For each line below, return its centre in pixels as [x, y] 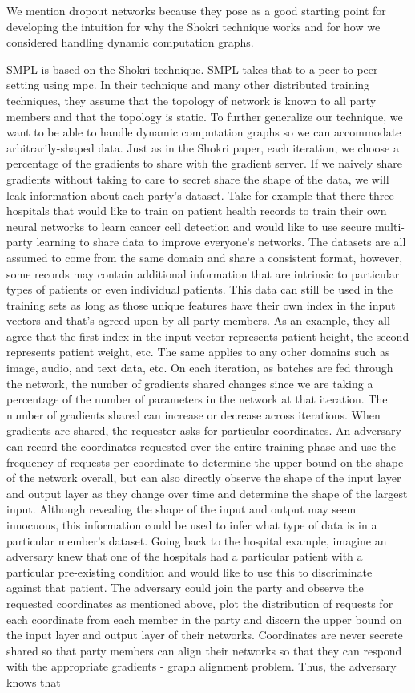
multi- [390, 226]
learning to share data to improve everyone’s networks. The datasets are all [221, 242]
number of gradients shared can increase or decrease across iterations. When [193, 414]
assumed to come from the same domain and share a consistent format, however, [205, 257]
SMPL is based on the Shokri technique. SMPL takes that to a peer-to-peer [192, 69]
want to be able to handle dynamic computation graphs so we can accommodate [204, 132]
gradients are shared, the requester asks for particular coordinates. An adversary [204, 430]
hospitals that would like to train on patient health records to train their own [197, 211]
